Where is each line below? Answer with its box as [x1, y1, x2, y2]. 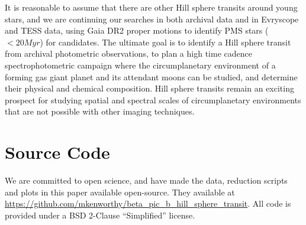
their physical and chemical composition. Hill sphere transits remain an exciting [5, 82, 294, 94]
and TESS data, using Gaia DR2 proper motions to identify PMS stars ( [5, 24, 269, 37]
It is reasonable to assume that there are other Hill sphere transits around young [5, 1, 298, 13]
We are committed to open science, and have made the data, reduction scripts [5, 174, 288, 187]
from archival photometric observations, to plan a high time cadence [5, 47, 252, 60]
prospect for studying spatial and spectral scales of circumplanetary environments [5, 93, 301, 106]
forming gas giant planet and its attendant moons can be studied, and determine [5, 70, 298, 83]
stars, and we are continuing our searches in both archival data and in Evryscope [5, 12, 299, 25]
